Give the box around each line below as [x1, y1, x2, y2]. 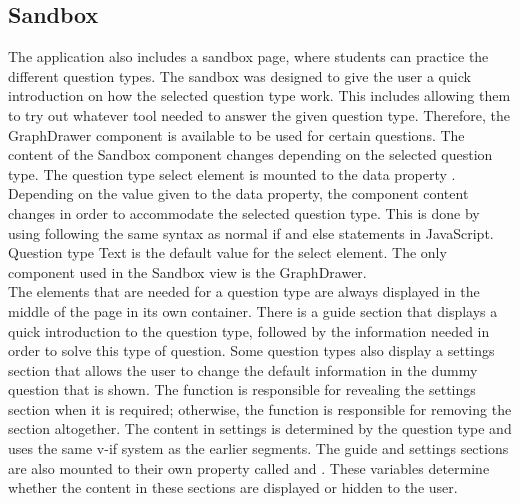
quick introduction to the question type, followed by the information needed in [8, 320, 490, 341]
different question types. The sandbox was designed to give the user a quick [8, 65, 471, 86]
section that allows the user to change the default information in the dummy [8, 359, 478, 380]
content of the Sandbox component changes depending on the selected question [8, 144, 493, 165]
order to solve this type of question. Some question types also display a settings [8, 340, 495, 361]
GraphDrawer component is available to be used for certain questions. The [8, 124, 465, 145]
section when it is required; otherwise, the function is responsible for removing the [8, 398, 512, 419]
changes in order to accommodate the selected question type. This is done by [8, 202, 480, 223]
